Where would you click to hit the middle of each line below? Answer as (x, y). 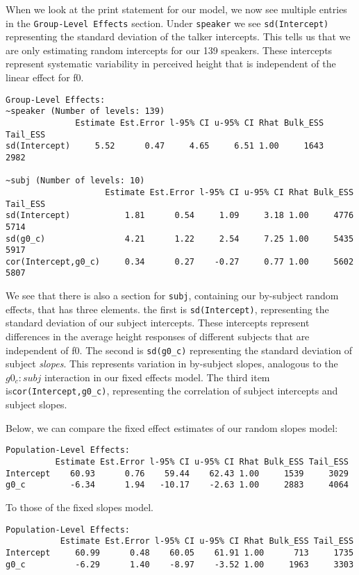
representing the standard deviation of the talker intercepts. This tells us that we (178, 36)
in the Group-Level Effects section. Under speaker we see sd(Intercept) (167, 23)
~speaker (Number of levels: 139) (85, 111)
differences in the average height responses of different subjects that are (158, 336)
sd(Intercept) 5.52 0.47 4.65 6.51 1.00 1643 (165, 146)
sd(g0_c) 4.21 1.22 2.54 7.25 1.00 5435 (180, 239)
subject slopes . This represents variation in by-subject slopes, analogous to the (172, 364)
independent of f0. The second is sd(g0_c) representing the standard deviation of (179, 350)
